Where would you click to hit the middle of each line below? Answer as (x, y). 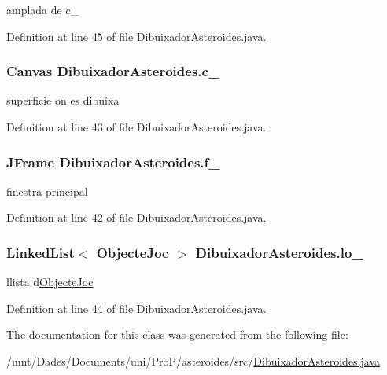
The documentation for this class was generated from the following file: (177, 335)
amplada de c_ (43, 9)
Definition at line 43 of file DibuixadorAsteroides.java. (136, 127)
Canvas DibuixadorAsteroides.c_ (113, 71)
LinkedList (41, 252)
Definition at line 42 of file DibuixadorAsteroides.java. (136, 217)
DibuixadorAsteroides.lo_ (279, 252)
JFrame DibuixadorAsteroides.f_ (113, 162)
